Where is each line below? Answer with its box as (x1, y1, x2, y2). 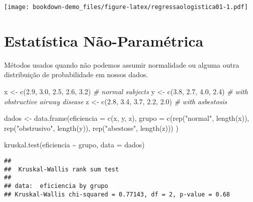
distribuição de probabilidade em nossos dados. (4, 69, 148, 80)
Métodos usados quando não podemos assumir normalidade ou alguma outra (4, 59, 239, 70)
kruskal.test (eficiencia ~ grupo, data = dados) (4, 139, 145, 150)
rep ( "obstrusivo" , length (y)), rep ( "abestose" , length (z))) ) (4, 122, 179, 133)
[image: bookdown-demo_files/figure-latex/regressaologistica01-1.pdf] (4, 4, 248, 11)
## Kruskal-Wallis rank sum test (4, 165, 119, 173)
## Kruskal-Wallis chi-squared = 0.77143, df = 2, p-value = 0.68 (4, 190, 230, 198)
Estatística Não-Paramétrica (4, 30, 203, 51)
